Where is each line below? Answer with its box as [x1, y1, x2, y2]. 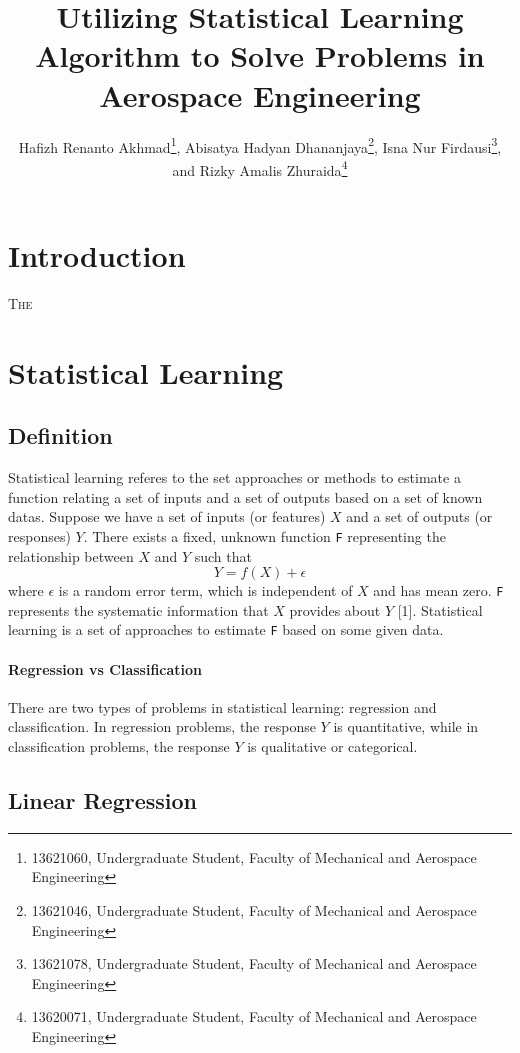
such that [194, 545, 252, 566]
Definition [8, 420, 113, 451]
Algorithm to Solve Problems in [35, 35, 485, 76]
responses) [8, 525, 71, 546]
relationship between [8, 545, 134, 566]
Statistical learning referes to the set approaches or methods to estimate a [8, 467, 461, 488]
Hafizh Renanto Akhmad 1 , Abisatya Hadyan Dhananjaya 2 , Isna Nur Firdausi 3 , [18, 133, 502, 157]
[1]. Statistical [397, 599, 483, 620]
